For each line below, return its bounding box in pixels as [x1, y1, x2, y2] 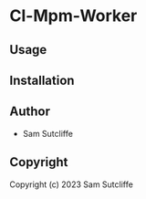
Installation [9, 72, 75, 88]
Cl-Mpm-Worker [9, 5, 138, 26]
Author [9, 104, 50, 120]
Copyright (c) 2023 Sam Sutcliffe [9, 179, 134, 190]
